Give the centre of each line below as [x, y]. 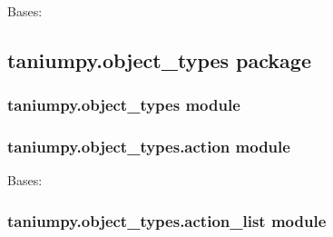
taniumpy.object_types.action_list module [167, 220]
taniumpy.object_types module [124, 105]
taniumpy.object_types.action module [149, 147]
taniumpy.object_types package [159, 59]
